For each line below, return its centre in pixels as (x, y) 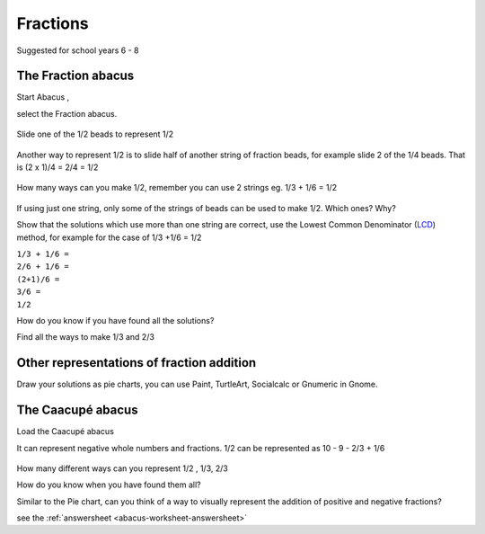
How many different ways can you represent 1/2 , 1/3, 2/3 (122, 468)
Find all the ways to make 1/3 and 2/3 (85, 337)
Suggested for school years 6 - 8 (78, 50)
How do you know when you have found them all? (109, 485)
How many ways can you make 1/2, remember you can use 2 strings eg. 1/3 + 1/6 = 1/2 (177, 188)
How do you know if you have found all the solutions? (115, 320)
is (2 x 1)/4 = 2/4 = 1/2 (57, 167)
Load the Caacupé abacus (65, 432)
